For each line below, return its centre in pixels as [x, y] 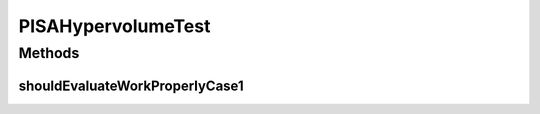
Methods [49, 53]
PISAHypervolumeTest [114, 26]
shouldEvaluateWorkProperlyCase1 [131, 85]
